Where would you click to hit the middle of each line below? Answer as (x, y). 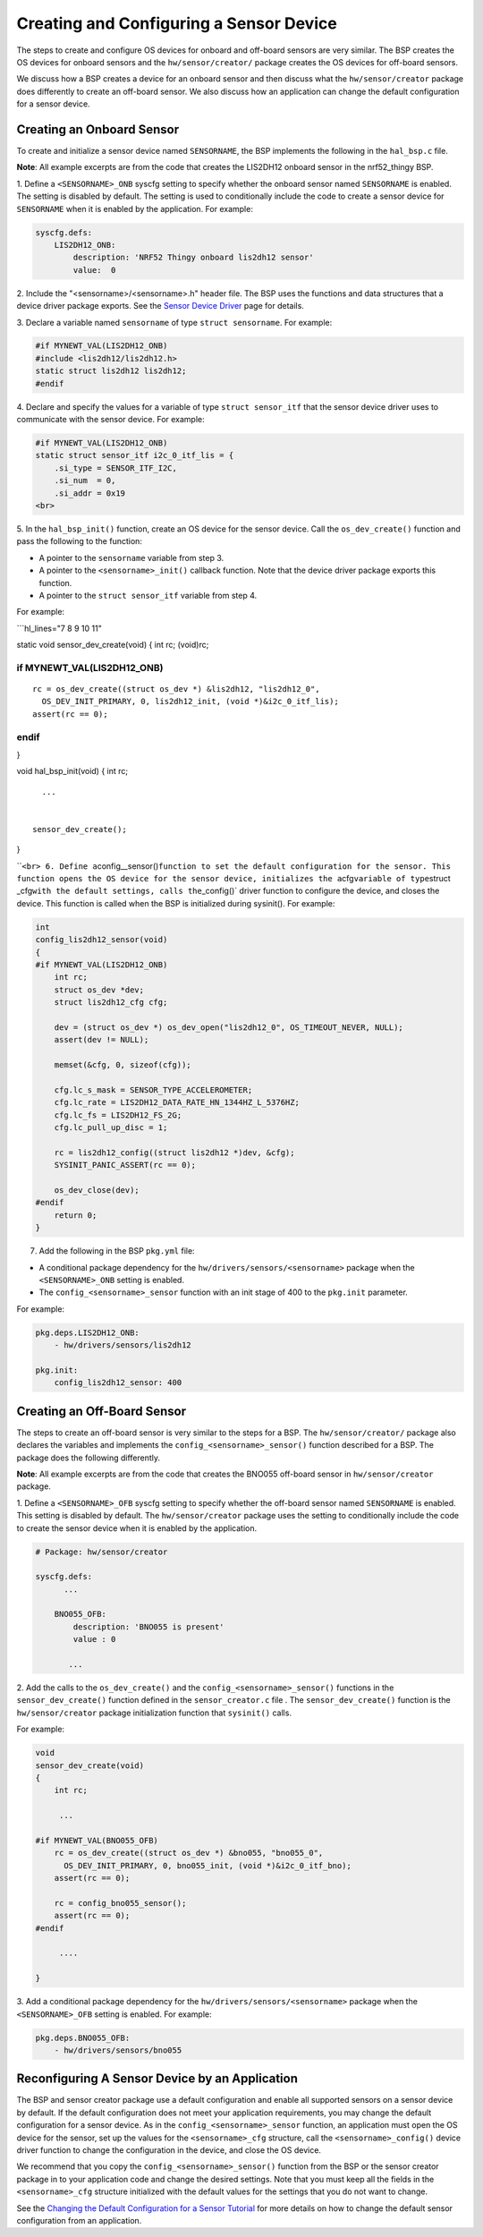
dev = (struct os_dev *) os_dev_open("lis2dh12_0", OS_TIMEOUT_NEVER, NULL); (229, 1027)
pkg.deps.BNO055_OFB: (83, 2037)
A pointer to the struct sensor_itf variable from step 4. (148, 595)
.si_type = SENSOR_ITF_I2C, (116, 468)
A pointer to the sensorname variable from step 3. (131, 557)
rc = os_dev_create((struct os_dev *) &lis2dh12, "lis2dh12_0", (177, 689)
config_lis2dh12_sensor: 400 (118, 1383)
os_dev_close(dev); (97, 1191)
